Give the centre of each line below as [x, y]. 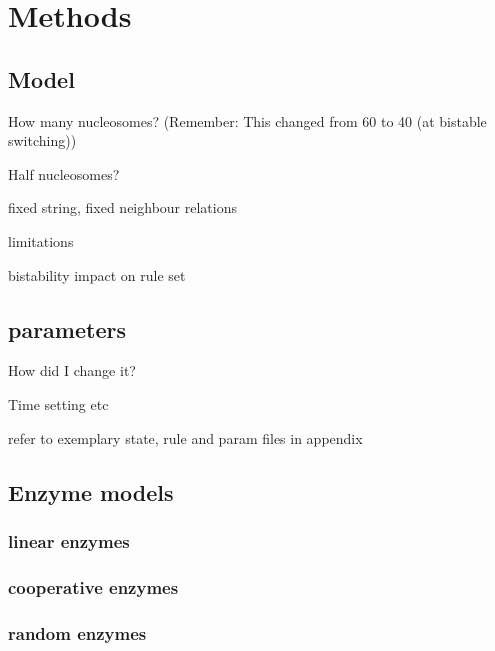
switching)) [42, 140]
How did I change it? [72, 370]
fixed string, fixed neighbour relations [122, 207]
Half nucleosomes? [64, 173]
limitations [41, 240]
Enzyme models [91, 491]
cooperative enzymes [93, 586]
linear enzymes [69, 540]
